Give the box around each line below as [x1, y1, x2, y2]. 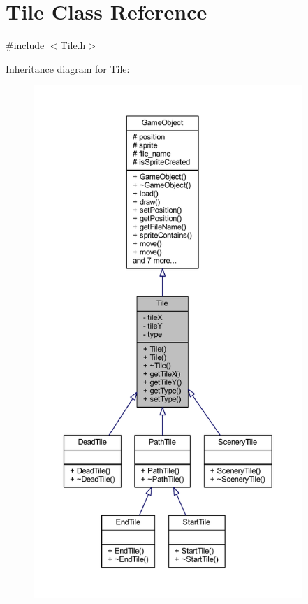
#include [6, 38, 45, 52]
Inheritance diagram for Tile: [6, 61, 130, 75]
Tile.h [60, 38, 86, 52]
